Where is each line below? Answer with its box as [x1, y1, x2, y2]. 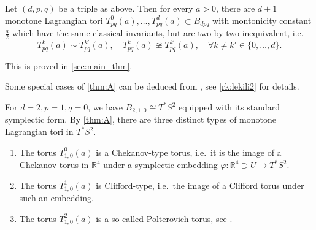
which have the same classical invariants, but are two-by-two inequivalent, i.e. [12, 26, 304, 39]
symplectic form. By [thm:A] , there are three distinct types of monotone [5, 113, 276, 126]
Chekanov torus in [19, 158, 89, 171]
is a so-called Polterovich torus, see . [96, 212, 233, 224]
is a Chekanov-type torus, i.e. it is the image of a [96, 145, 282, 158]
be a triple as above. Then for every [58, 2, 193, 14]
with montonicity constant [212, 13, 312, 26]
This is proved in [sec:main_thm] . [5, 59, 133, 72]
